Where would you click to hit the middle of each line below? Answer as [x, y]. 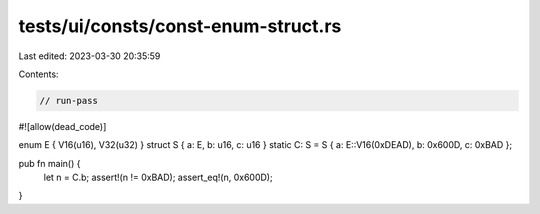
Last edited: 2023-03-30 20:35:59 [89, 56]
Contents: [38, 74]
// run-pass [69, 100]
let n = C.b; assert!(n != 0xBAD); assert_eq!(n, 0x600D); [158, 177]
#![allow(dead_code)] [62, 126]
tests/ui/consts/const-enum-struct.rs [180, 26]
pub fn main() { [49, 163]
